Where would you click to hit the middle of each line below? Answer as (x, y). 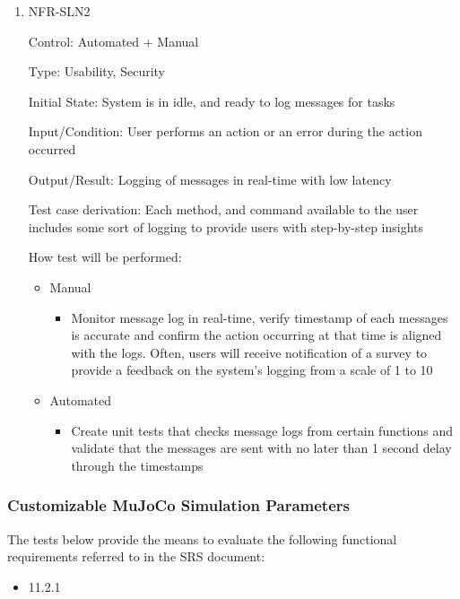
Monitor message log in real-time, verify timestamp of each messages (260, 317)
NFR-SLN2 (59, 11)
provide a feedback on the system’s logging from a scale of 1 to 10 (252, 370)
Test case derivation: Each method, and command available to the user (223, 209)
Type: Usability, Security (96, 71)
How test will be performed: (105, 257)
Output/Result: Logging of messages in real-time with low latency (210, 179)
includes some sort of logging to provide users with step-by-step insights (226, 226)
